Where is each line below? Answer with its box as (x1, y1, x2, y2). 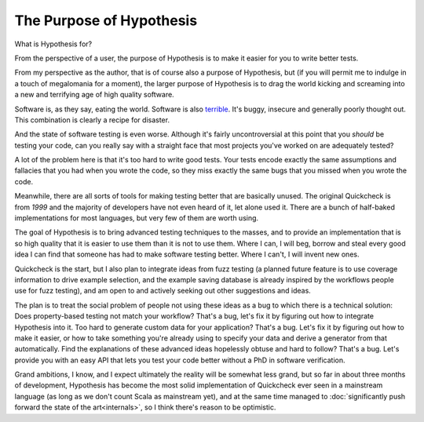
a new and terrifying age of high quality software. (14, 90, 174, 100)
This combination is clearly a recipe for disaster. (14, 115, 170, 125)
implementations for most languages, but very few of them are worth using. (14, 213, 259, 223)
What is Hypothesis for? (14, 39, 93, 49)
